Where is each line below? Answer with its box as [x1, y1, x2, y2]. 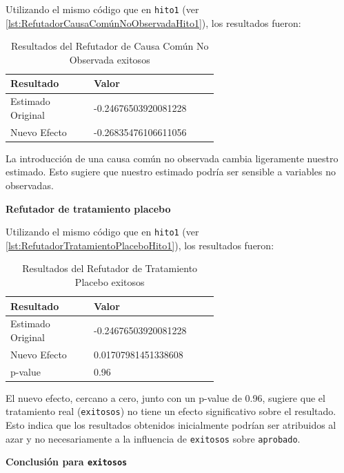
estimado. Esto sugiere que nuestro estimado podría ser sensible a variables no [6, 164, 336, 179]
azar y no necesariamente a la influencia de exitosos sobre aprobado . [6, 431, 301, 445]
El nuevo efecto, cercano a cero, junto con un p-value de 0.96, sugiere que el [6, 390, 325, 405]
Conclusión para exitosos [6, 454, 128, 469]
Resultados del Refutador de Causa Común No [10, 39, 209, 53]
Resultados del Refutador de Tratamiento [22, 261, 198, 276]
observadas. [6, 178, 54, 192]
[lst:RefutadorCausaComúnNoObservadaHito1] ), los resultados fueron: [6, 15, 301, 30]
